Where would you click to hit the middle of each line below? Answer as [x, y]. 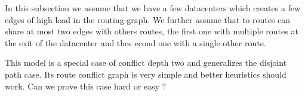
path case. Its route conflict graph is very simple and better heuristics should [146, 74]
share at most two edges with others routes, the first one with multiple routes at [152, 31]
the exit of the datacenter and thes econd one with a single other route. [135, 42]
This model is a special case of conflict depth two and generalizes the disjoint [146, 63]
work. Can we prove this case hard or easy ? [86, 86]
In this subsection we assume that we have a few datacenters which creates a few [153, 8]
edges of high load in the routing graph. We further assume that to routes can [148, 19]
